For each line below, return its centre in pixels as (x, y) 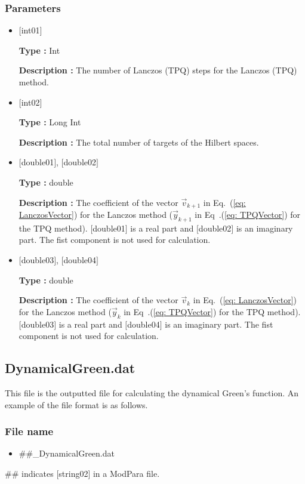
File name (29, 431)
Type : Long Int (50, 122)
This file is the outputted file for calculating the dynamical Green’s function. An (152, 392)
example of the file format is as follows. (76, 404)
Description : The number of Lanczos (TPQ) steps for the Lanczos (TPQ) (158, 70)
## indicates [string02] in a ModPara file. (82, 473)
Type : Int (39, 50)
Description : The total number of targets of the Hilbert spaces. (139, 142)
